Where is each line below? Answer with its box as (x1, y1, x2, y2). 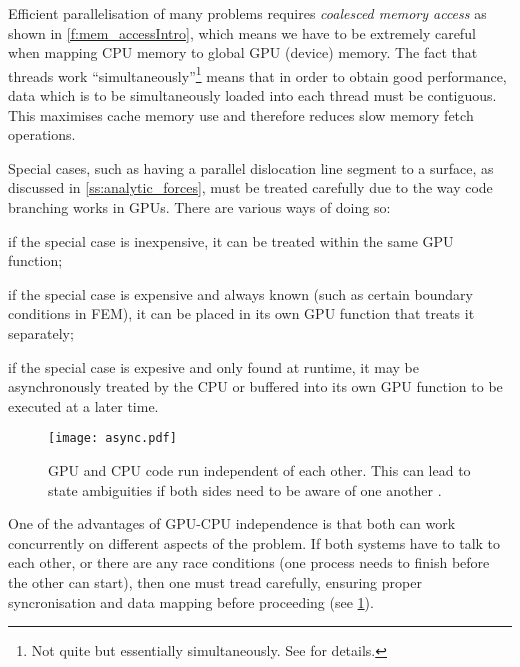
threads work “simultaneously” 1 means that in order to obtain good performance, (8, 62, 507, 86)
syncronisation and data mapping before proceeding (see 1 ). (8, 591, 374, 612)
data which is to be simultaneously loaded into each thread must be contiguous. (8, 85, 497, 106)
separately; (8, 322, 74, 343)
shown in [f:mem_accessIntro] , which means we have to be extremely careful (8, 22, 476, 43)
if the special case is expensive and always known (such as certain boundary (8, 283, 473, 304)
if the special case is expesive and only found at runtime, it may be (8, 356, 419, 377)
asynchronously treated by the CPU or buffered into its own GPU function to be (8, 376, 503, 397)
